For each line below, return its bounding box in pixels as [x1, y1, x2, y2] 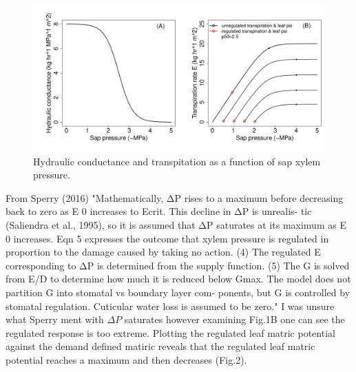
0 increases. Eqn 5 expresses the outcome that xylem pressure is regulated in [6, 231, 329, 245]
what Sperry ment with [6, 312, 104, 327]
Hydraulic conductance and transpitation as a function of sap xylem [33, 154, 321, 168]
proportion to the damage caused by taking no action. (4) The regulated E [6, 245, 321, 259]
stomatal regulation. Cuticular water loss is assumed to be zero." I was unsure [6, 298, 335, 313]
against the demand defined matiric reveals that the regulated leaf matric [6, 339, 315, 353]
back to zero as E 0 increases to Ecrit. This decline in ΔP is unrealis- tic [6, 204, 312, 218]
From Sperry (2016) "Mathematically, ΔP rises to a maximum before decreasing [6, 190, 344, 205]
